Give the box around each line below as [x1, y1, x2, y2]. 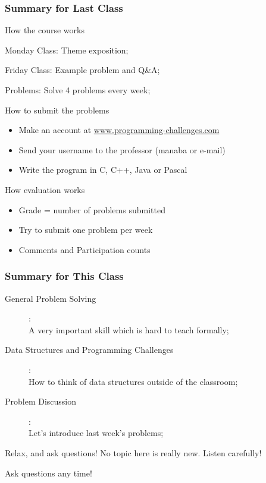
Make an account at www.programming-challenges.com [18, 124, 220, 136]
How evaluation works [5, 183, 85, 195]
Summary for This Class [5, 269, 124, 283]
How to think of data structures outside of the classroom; [29, 375, 238, 387]
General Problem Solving [5, 292, 96, 304]
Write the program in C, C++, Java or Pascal [18, 163, 187, 176]
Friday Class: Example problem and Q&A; [5, 64, 160, 76]
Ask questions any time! [5, 466, 92, 479]
